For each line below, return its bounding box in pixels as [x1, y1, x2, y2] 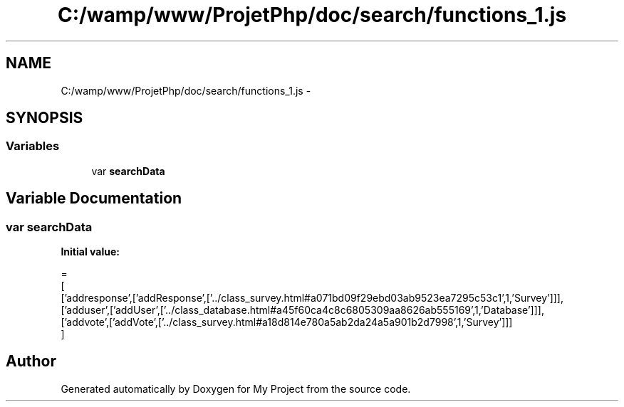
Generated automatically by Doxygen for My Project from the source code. [61, 382, 411, 395]
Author [6, 352, 56, 371]
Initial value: [61, 245, 120, 258]
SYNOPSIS [6, 109, 83, 127]
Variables [6, 139, 60, 154]
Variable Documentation [6, 189, 182, 208]
